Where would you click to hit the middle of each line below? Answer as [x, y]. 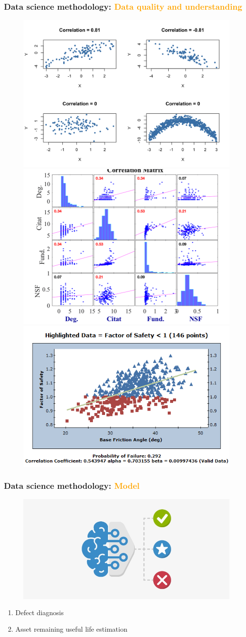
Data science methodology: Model [72, 486]
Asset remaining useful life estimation [71, 628]
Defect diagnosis [39, 612]
